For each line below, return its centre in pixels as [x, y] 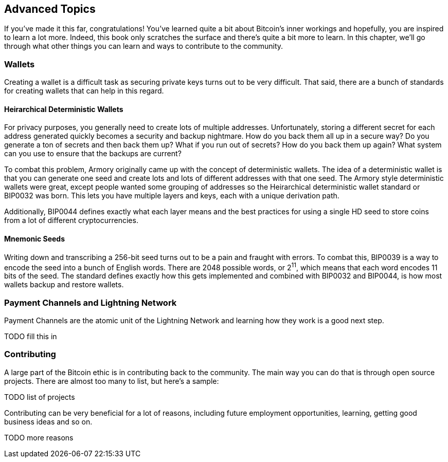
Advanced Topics [50, 9]
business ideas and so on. [48, 421]
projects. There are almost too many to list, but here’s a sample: [112, 381]
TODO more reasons [39, 437]
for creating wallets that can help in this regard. [84, 91]
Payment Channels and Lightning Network [91, 302]
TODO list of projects [40, 397]
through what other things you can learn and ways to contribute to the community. [144, 46]
